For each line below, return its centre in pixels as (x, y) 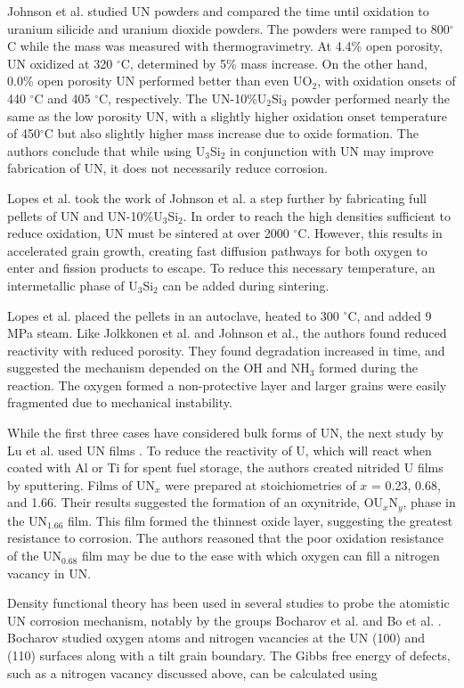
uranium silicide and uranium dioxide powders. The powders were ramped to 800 (228, 28)
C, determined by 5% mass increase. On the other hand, (274, 63)
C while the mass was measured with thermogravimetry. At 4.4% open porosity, (225, 46)
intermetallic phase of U (73, 285)
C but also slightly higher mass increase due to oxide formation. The (231, 133)
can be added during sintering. (246, 285)
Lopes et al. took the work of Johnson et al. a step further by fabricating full (217, 197)
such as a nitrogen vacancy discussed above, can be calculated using (192, 672)
